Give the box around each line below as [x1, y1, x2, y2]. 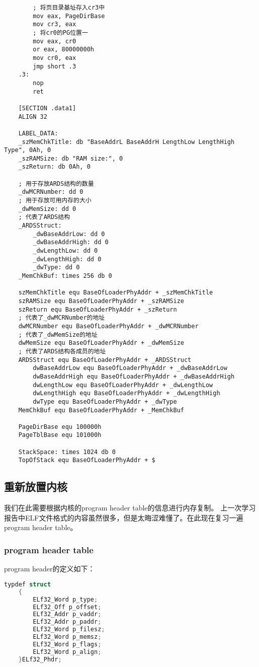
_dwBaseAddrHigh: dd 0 [33, 239, 109, 246]
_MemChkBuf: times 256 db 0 [18, 272, 112, 279]
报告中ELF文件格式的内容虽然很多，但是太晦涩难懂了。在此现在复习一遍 [4, 512, 243, 523]
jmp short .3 [33, 62, 76, 70]
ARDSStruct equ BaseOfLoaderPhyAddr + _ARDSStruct [18, 356, 192, 363]
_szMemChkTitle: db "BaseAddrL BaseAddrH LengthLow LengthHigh [18, 138, 235, 145]
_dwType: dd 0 [33, 264, 80, 271]
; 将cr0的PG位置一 [33, 29, 88, 36]
